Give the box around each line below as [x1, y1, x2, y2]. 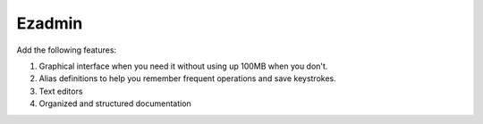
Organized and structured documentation [38, 98, 191, 109]
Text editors [38, 86, 83, 96]
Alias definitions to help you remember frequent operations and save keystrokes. [38, 73, 336, 84]
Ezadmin [16, 13, 83, 33]
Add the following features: [16, 45, 116, 55]
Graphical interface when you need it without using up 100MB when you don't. [38, 61, 328, 71]
